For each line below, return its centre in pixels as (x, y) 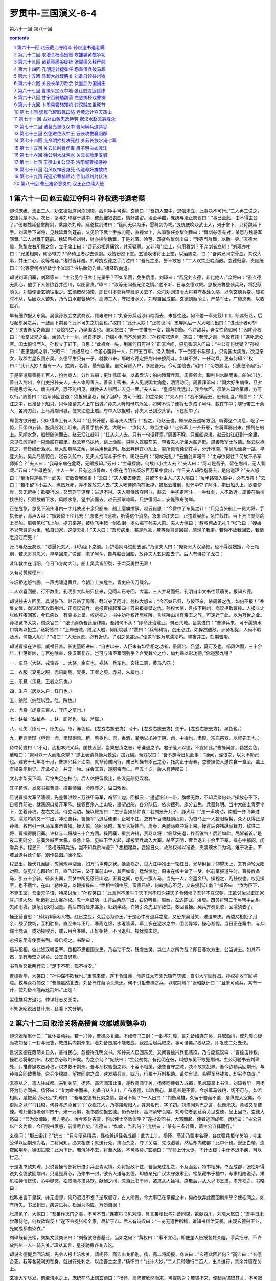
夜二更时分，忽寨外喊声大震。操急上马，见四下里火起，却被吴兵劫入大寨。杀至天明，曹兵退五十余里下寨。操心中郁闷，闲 (137, 840)
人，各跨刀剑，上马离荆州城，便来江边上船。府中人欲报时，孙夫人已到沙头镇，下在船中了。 (106, 411)
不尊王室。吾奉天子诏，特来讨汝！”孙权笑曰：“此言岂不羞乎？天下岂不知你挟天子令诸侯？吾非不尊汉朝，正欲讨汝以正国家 (137, 893)
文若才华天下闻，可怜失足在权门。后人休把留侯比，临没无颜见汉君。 (81, 778)
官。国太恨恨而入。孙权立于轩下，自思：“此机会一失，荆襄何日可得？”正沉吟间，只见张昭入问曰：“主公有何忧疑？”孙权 (134, 344)
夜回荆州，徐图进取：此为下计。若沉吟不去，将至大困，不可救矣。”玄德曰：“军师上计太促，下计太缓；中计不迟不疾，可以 (136, 1150)
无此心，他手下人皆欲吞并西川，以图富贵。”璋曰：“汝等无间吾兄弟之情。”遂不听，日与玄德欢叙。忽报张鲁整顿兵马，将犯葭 (135, 284)
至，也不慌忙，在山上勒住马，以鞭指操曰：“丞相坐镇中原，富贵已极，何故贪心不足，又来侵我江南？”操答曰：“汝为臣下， (135, 885)
